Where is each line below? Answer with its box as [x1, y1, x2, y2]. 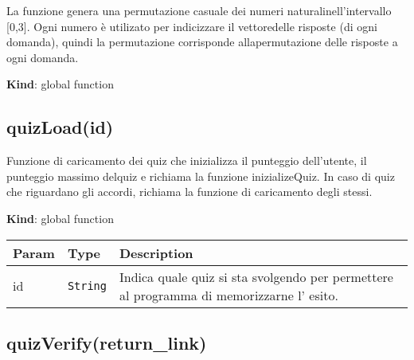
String [67, 279, 107, 292]
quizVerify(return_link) [6, 330, 207, 354]
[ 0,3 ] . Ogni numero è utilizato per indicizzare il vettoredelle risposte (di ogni [6, 18, 377, 34]
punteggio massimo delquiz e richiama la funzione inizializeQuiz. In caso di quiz [6, 167, 395, 184]
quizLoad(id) [6, 115, 114, 139]
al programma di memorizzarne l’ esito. [119, 285, 338, 304]
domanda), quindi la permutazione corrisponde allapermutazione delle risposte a [6, 33, 398, 50]
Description [119, 243, 193, 262]
